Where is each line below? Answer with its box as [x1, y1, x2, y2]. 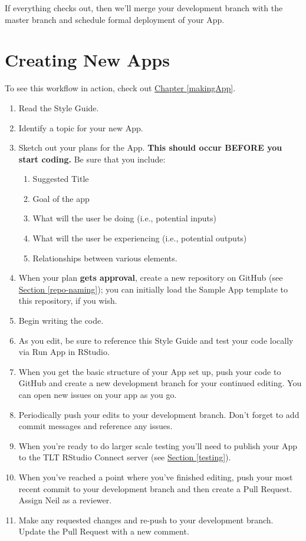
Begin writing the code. [18, 314, 104, 327]
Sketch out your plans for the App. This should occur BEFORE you [18, 141, 282, 154]
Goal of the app [32, 192, 90, 204]
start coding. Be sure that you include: [18, 152, 166, 165]
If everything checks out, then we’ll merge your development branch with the [5, 2, 283, 14]
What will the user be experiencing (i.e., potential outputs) [32, 232, 247, 244]
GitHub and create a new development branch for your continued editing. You [18, 377, 302, 389]
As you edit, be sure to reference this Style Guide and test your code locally [18, 334, 294, 346]
